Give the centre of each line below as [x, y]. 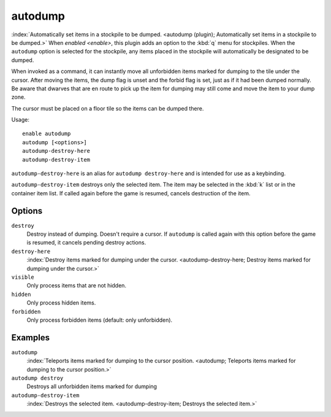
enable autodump [47, 134]
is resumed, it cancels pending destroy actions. [86, 243]
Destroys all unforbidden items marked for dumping [92, 386]
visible [23, 277]
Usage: [21, 120]
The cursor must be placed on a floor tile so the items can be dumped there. [108, 108]
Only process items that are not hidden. [77, 286]
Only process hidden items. [61, 303]
